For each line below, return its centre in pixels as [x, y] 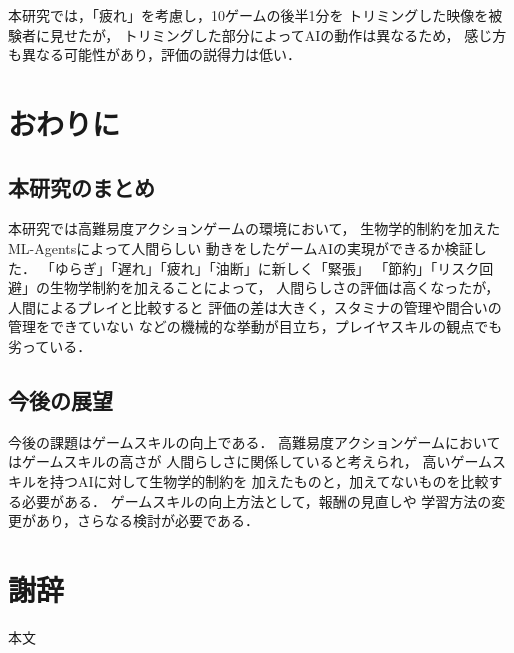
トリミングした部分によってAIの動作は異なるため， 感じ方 [315, 34]
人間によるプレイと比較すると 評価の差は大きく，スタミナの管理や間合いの [255, 306]
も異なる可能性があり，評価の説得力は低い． [155, 54]
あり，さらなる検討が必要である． [147, 520]
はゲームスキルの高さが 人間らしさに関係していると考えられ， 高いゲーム [250, 461]
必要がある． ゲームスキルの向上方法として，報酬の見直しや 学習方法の [256, 500]
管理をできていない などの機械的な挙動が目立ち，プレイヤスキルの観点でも [255, 326]
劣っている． [50, 345]
